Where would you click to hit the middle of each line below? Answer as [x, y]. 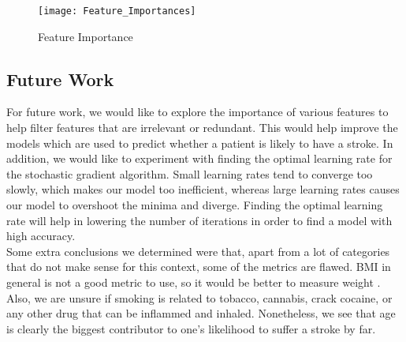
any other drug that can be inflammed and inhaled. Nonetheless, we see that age [201, 313]
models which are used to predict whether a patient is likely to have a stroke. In [200, 143]
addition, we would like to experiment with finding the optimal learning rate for [199, 158]
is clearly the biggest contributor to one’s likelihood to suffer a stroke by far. [191, 328]
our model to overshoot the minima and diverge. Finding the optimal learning [195, 205]
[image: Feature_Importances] [117, 11]
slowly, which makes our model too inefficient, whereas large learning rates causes [203, 189]
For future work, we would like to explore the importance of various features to [197, 112]
